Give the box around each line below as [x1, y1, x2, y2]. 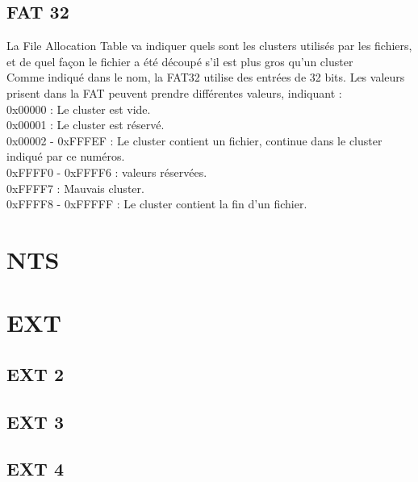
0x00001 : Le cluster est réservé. [6, 116, 165, 133]
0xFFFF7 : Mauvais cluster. [6, 179, 144, 196]
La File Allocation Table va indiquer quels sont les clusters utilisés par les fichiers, [6, 37, 412, 54]
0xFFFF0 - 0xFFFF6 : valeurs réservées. [6, 163, 207, 180]
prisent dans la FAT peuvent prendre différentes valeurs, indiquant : [6, 84, 342, 101]
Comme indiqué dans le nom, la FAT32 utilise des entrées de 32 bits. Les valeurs [6, 69, 405, 86]
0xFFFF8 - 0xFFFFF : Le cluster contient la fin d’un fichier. [6, 195, 307, 212]
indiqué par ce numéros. [6, 148, 125, 165]
